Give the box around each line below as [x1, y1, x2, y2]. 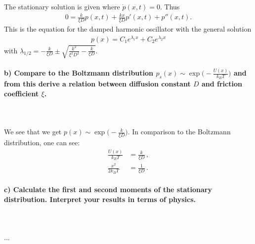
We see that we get [4, 126, 62, 137]
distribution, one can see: [4, 137, 80, 148]
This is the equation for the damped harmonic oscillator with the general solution [4, 23, 252, 34]
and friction [201, 79, 242, 89]
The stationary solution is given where [4, 1, 120, 11]
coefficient [4, 88, 39, 98]
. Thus [160, 1, 180, 11]
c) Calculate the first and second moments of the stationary [4, 184, 212, 195]
